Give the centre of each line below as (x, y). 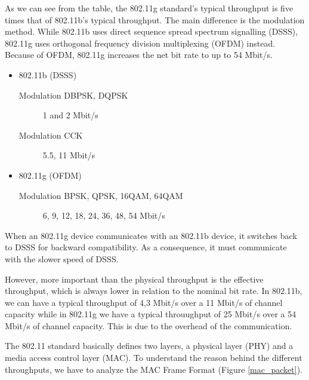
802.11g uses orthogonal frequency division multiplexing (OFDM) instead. (140, 43)
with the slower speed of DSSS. (62, 258)
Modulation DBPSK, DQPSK (73, 95)
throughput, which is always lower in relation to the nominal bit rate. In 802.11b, (154, 291)
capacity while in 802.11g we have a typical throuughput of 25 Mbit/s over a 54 (151, 314)
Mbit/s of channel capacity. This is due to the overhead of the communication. (149, 325)
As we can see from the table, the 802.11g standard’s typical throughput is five (149, 8)
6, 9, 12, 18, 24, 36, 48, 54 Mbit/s (104, 215)
